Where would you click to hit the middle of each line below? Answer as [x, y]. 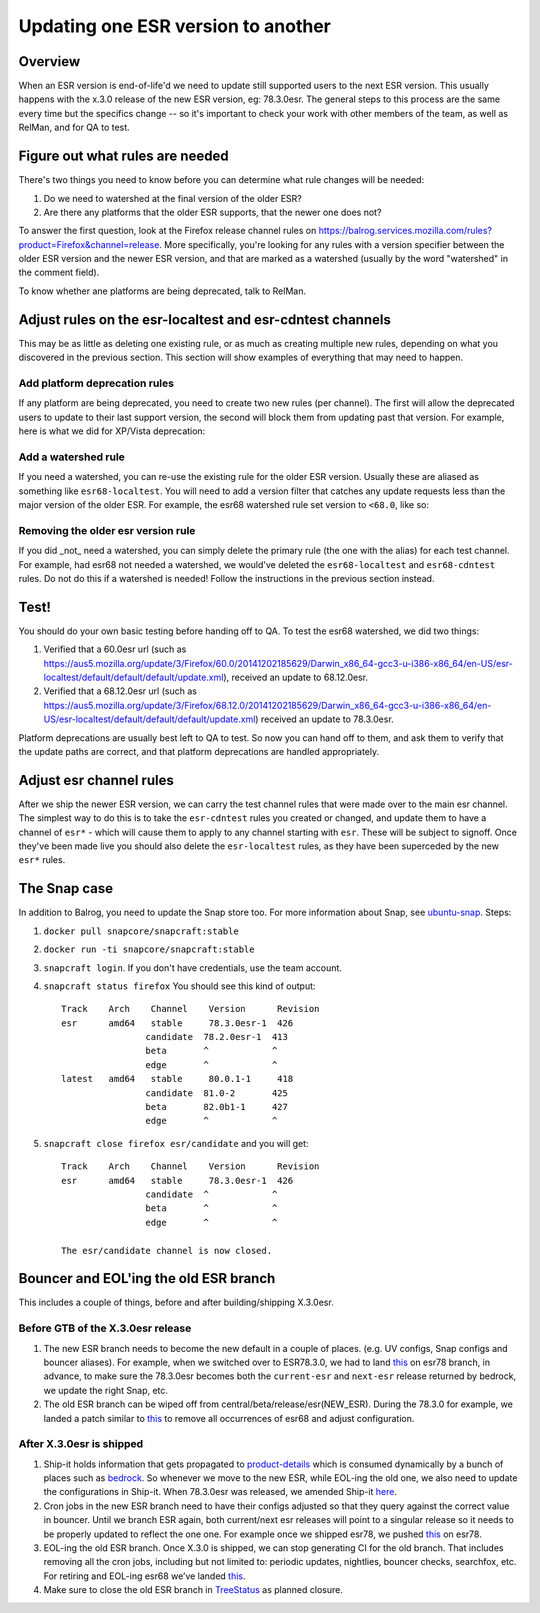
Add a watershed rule [71, 457]
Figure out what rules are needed [123, 156]
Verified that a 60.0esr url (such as [115, 649]
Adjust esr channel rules [96, 780]
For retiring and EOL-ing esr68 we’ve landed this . [144, 1576]
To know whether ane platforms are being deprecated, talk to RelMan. [162, 291]
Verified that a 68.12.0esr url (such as [120, 691]
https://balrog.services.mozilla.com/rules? [405, 231]
